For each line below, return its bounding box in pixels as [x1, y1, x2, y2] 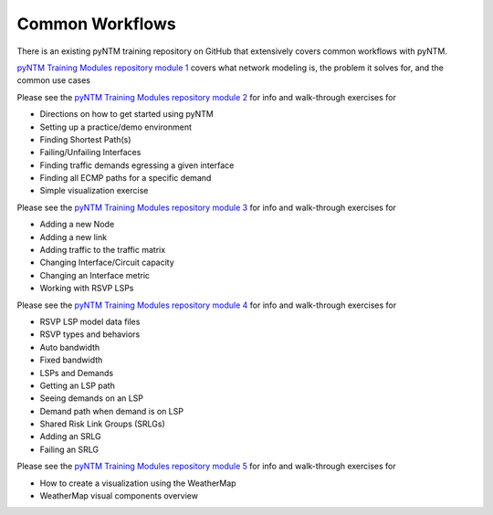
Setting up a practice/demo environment [39, 121, 192, 132]
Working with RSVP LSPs [39, 283, 134, 294]
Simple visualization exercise [39, 185, 149, 196]
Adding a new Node [39, 219, 115, 230]
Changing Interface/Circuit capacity [39, 257, 175, 268]
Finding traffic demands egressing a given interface [39, 160, 235, 171]
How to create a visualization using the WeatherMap [39, 478, 236, 489]
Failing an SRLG [39, 444, 100, 455]
